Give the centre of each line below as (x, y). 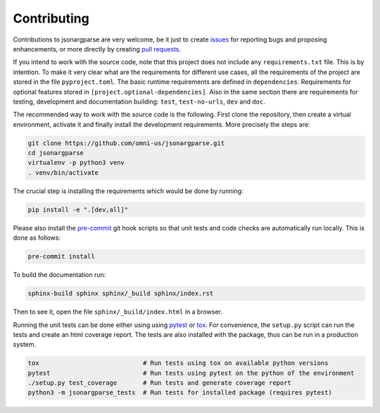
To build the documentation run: (59, 275)
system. (25, 345)
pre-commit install (61, 257)
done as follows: (37, 238)
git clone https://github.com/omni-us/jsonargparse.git (126, 143)
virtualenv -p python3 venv (76, 163)
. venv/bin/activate (63, 172)
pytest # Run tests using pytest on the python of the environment (191, 373)
